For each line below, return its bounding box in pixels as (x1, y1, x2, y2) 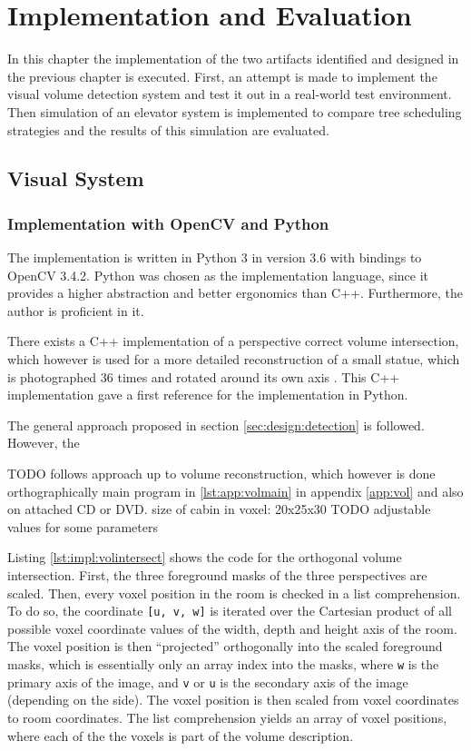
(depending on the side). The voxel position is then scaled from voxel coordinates (7, 690, 459, 709)
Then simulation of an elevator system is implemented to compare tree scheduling (7, 102, 462, 121)
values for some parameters (7, 517, 158, 536)
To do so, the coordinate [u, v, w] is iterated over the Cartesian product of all (7, 601, 452, 620)
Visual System (7, 164, 144, 193)
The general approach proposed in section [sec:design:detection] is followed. (7, 415, 425, 434)
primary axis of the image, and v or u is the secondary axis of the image (7, 672, 408, 691)
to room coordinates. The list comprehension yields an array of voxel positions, (7, 707, 447, 726)
